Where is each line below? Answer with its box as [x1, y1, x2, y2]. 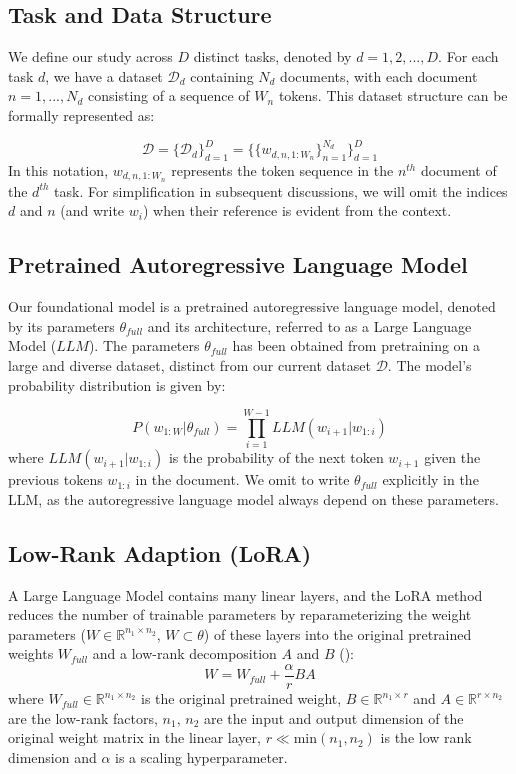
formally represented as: [8, 104, 155, 125]
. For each [438, 46, 499, 67]
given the [424, 447, 481, 468]
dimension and [8, 746, 97, 767]
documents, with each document [280, 65, 478, 86]
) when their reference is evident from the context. [142, 200, 452, 221]
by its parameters [8, 315, 115, 336]
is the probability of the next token [168, 447, 384, 468]
